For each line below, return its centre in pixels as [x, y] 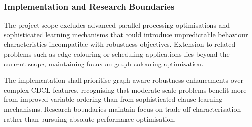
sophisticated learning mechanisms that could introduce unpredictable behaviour [126, 34]
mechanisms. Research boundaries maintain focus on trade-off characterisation [123, 109]
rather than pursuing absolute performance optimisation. [90, 118]
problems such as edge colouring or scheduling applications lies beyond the [117, 54]
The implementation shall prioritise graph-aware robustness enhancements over [124, 80]
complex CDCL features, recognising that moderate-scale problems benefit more [125, 89]
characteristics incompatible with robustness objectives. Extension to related [120, 44]
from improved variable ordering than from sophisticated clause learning [113, 99]
